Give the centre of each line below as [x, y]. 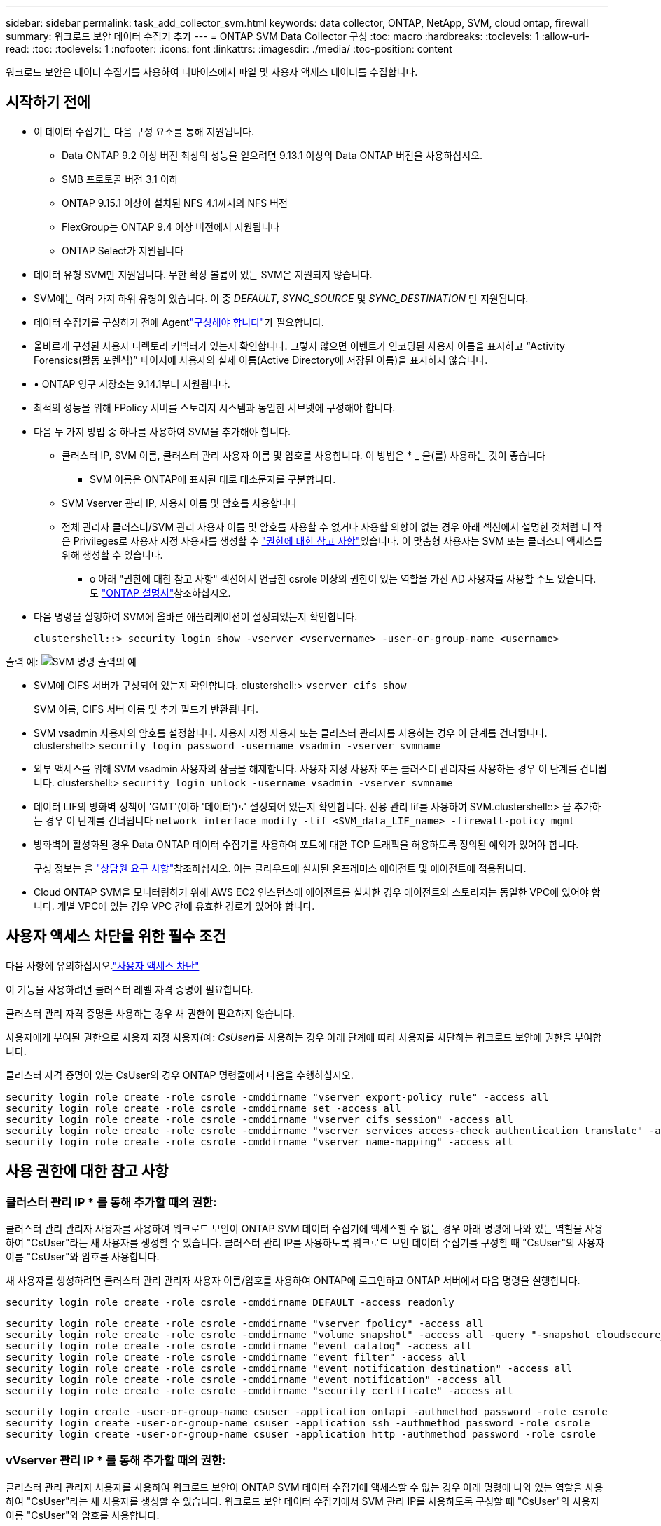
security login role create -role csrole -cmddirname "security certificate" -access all [259, 1390]
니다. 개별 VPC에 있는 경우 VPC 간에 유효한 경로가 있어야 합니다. [174, 906]
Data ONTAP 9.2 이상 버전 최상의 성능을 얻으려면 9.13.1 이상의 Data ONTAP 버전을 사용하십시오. [272, 155]
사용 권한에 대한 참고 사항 [87, 1171]
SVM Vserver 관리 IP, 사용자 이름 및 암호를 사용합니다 [180, 503]
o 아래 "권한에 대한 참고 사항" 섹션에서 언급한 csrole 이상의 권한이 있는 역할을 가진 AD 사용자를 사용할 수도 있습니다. [343, 578]
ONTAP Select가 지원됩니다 [123, 250]
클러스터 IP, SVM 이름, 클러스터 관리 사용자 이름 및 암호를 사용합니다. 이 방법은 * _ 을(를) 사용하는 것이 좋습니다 [304, 455]
